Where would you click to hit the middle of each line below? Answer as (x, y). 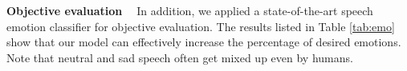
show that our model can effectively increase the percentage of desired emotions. (204, 42)
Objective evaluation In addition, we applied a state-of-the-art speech (190, 10)
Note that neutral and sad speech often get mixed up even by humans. (180, 57)
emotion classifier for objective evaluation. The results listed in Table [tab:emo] (201, 26)
